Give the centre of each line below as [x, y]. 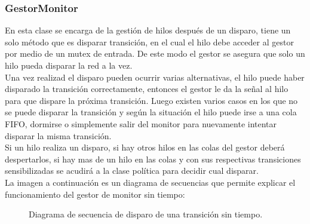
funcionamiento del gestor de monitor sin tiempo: [95, 194]
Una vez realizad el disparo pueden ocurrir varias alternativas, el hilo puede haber [155, 77]
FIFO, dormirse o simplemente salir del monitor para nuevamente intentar [141, 123]
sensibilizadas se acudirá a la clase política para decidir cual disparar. [132, 171]
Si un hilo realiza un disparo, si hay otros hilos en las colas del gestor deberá [145, 147]
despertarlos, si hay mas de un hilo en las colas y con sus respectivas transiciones [153, 159]
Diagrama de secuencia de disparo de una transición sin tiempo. [146, 214]
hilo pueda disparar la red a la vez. [69, 65]
